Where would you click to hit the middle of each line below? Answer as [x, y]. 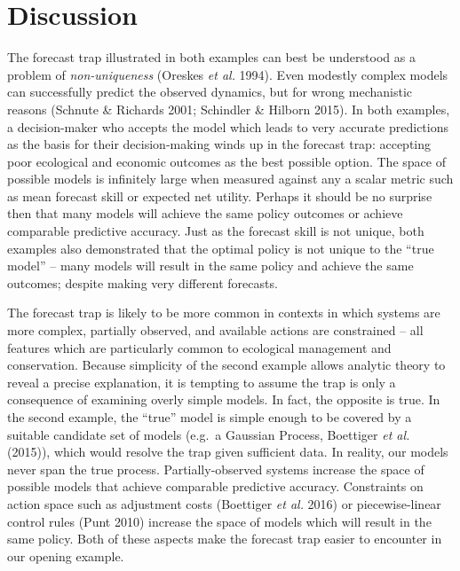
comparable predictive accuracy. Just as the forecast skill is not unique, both [216, 231]
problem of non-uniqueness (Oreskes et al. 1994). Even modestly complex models [228, 74]
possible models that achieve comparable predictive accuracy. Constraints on [215, 486]
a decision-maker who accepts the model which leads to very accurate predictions [228, 126]
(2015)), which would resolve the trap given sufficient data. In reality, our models [228, 452]
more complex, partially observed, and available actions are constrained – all [215, 330]
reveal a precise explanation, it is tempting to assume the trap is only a [202, 382]
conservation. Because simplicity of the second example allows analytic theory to [226, 365]
